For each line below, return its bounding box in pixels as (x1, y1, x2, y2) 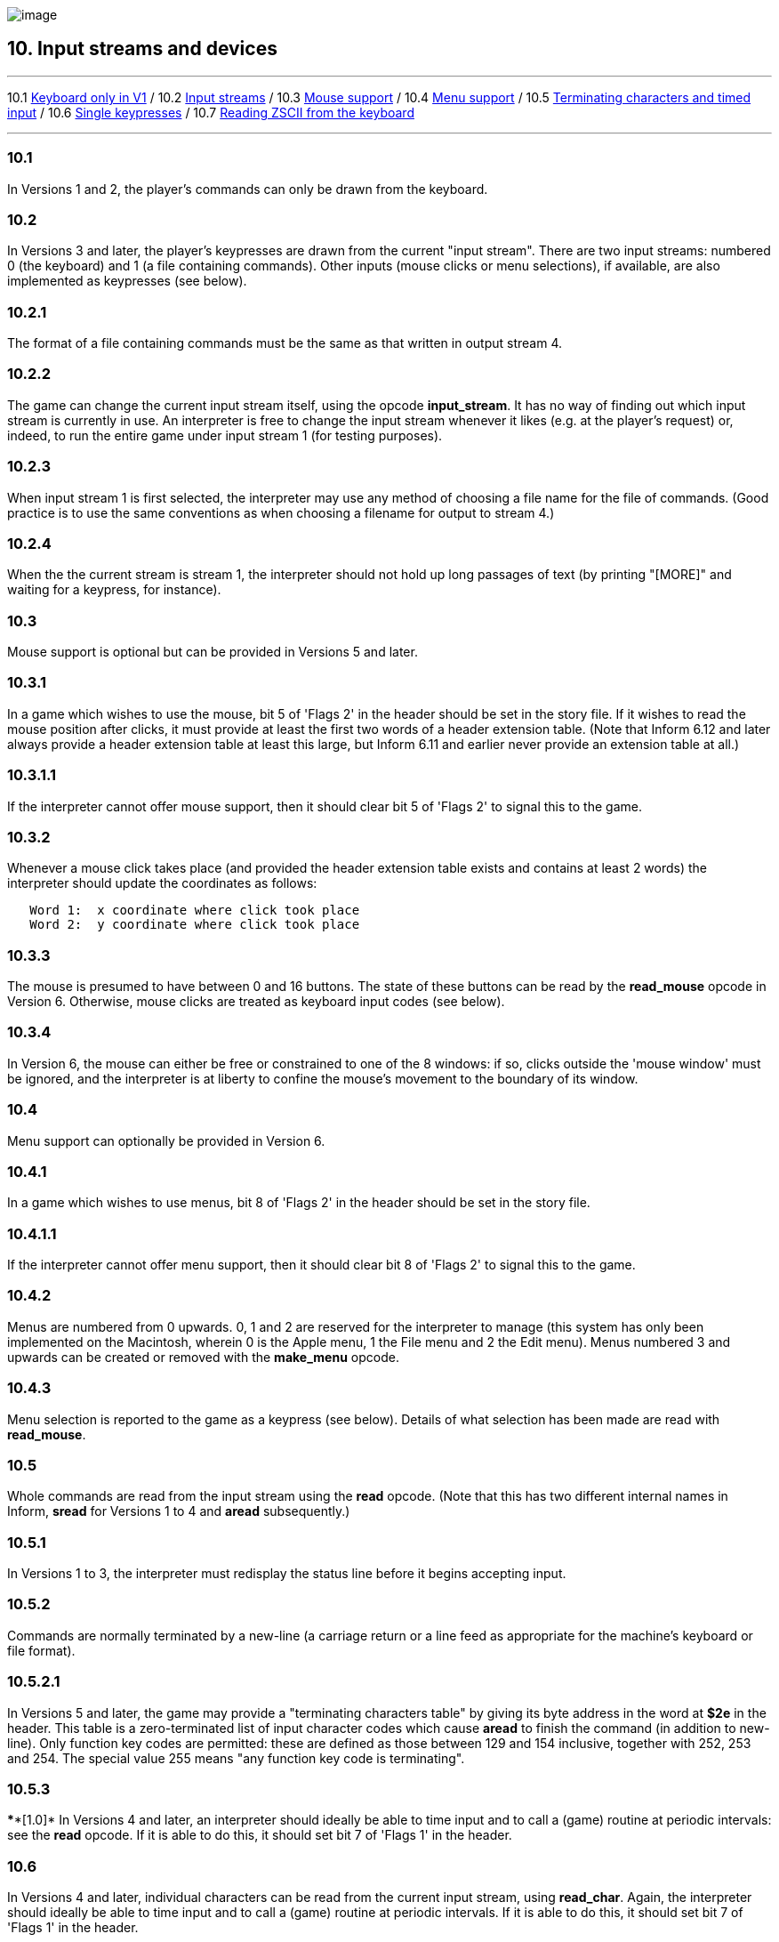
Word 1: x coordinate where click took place (29, 903, 360, 918)
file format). (7, 1642, 76, 1658)
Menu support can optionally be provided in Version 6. (7, 1132, 325, 1148)
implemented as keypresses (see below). (7, 273, 247, 289)
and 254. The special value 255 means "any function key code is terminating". (7, 1750, 465, 1766)
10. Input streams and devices (7, 37, 277, 60)
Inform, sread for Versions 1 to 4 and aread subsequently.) (7, 1503, 350, 1519)
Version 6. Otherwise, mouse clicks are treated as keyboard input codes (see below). (7, 994, 505, 1010)
